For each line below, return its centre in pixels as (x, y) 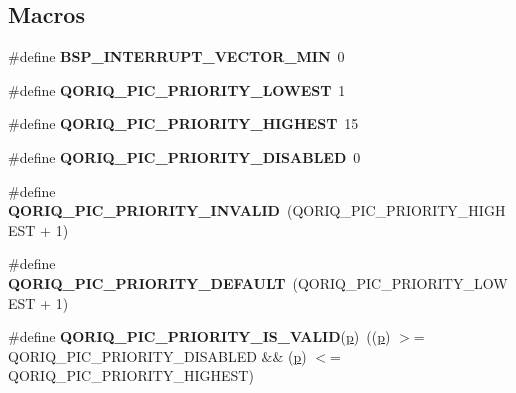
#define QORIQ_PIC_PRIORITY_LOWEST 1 (177, 89)
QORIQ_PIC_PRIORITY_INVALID (144, 210)
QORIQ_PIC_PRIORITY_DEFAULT (147, 282)
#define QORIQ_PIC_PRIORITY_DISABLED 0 (184, 156)
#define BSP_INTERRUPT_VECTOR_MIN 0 (176, 56)
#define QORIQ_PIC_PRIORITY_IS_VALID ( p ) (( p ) (199, 336)
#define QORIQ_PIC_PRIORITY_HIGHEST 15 (183, 123)
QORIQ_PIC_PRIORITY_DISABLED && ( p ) (157, 355)
